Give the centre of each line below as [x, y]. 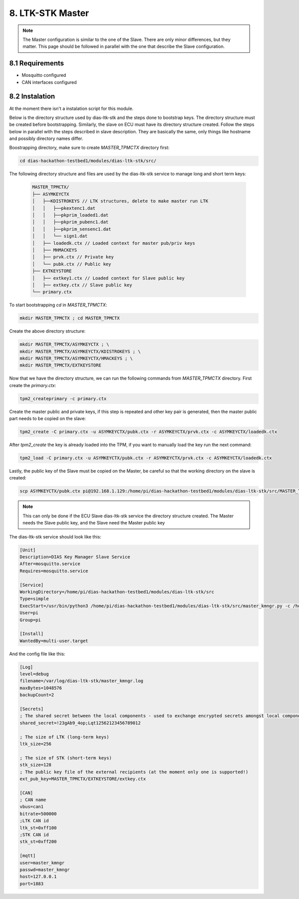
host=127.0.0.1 [38, 877]
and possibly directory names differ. [46, 139]
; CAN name [33, 800]
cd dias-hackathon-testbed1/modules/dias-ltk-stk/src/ [88, 161]
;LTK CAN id [34, 821]
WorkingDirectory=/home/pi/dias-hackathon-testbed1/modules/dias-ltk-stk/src [117, 592]
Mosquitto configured [44, 75]
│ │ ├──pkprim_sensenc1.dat [72, 229]
